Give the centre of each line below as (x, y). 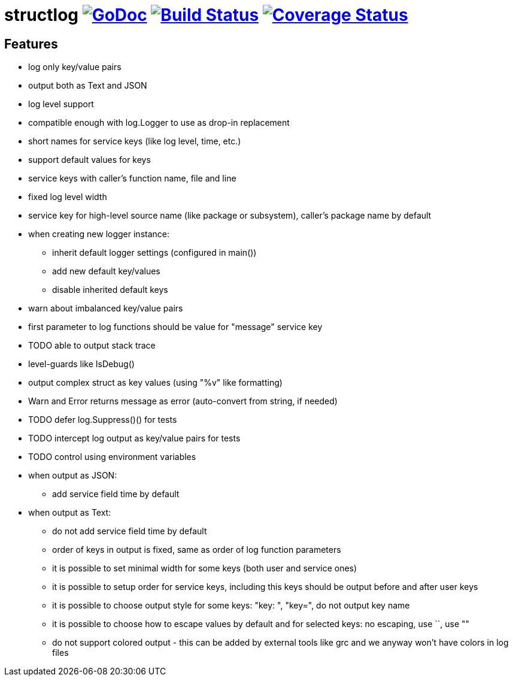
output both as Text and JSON (88, 86)
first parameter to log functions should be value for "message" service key (175, 327)
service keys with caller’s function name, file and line (132, 178)
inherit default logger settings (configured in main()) (154, 253)
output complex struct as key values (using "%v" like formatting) (155, 383)
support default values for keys (89, 160)
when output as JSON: (73, 476)
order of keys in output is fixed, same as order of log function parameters (197, 550)
